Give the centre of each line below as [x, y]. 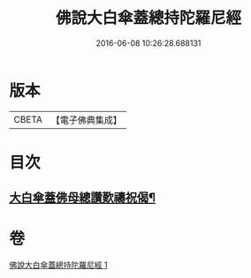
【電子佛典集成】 [86, 120]
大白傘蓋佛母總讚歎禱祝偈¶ [83, 198]
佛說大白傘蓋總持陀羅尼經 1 [58, 265]
